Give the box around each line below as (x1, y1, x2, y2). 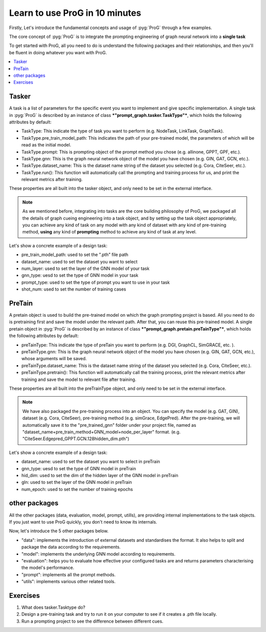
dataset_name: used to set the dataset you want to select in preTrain (21, 459, 160, 465)
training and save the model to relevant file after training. (21, 376, 136, 382)
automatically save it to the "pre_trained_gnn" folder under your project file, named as (22, 422, 197, 428)
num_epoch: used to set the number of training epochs (21, 486, 133, 492)
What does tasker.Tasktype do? (21, 604, 86, 610)
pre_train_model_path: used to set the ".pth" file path (21, 252, 129, 258)
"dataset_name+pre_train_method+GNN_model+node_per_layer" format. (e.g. (22, 429, 181, 435)
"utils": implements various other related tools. (21, 579, 116, 585)
